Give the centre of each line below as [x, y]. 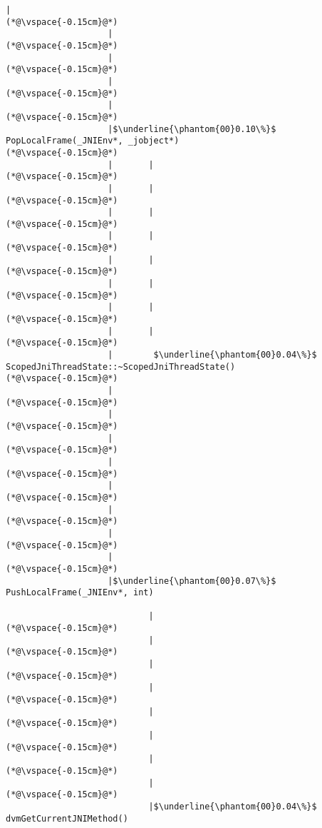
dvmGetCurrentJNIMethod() [67, 818]
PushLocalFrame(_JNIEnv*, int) [80, 593]
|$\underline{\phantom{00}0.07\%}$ [192, 581]
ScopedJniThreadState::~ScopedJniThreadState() [121, 367]
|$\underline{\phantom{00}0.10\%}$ [192, 129]
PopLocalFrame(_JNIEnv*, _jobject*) [93, 141]
